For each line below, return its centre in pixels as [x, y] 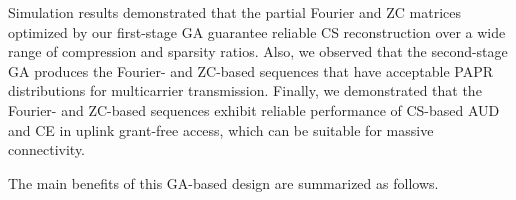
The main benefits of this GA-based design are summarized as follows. [223, 182]
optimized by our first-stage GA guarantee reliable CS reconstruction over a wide [257, 31]
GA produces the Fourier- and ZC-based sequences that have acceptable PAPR [251, 70]
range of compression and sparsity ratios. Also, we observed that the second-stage [258, 51]
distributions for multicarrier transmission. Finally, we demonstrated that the [245, 90]
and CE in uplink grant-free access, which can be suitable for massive [221, 129]
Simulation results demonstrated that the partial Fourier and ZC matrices [235, 12]
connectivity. [47, 149]
